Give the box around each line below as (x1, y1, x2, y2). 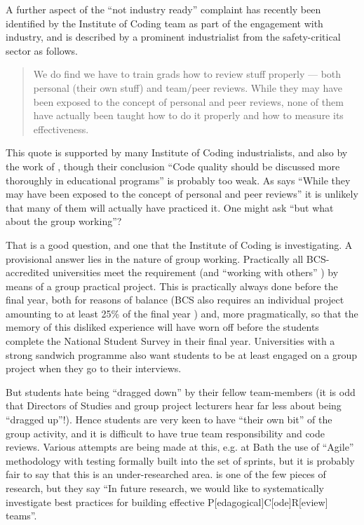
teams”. (6, 508, 37, 523)
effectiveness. (33, 121, 89, 136)
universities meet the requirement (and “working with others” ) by (52, 265, 339, 280)
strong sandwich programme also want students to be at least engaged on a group (6, 347, 358, 362)
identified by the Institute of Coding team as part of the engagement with (6, 15, 323, 30)
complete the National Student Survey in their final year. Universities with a (6, 334, 335, 348)
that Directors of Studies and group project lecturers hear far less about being (6, 398, 342, 413)
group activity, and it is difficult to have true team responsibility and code (6, 425, 325, 440)
